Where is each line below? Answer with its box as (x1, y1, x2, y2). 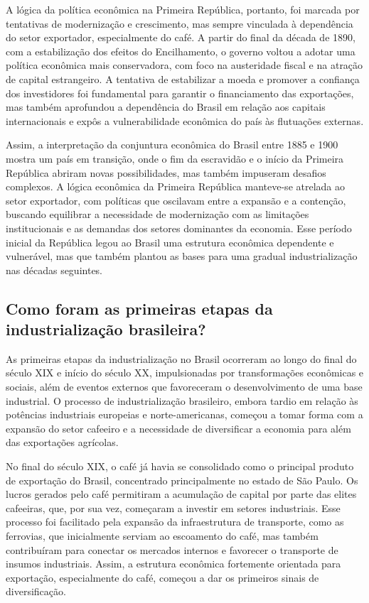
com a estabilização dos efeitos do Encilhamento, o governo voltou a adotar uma (6, 43, 355, 58)
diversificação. (6, 584, 66, 599)
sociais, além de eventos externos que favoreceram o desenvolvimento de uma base (6, 379, 363, 394)
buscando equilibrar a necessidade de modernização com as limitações (6, 207, 309, 222)
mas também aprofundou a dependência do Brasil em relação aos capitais (6, 99, 326, 114)
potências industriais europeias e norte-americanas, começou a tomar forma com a (6, 407, 363, 422)
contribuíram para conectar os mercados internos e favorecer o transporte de (6, 542, 338, 557)
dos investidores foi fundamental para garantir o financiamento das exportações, (6, 85, 354, 100)
